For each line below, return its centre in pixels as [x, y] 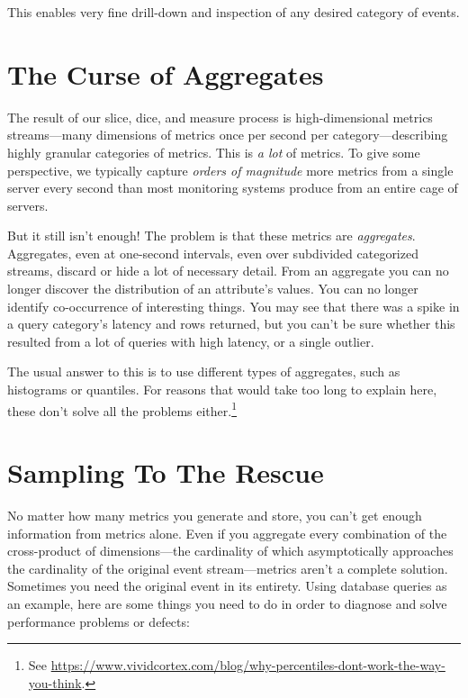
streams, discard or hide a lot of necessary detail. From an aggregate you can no [228, 271]
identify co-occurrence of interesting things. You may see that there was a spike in [234, 306]
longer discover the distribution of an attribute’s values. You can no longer [213, 289]
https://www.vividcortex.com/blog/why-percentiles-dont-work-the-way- [248, 665]
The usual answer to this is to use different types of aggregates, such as [204, 372]
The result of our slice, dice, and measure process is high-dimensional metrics [220, 117]
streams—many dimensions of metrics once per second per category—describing [228, 135]
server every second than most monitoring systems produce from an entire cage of [233, 188]
